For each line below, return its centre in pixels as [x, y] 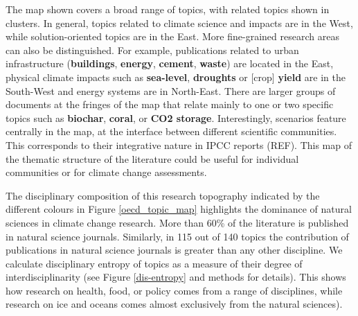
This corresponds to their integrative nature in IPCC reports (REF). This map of [179, 144]
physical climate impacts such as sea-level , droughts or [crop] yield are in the [176, 77]
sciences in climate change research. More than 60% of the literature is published [177, 222]
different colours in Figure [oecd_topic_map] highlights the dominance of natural [179, 209]
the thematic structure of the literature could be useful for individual [152, 158]
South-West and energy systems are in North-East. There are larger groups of [171, 90]
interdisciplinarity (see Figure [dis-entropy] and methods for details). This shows [176, 277]
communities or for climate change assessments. [106, 172]
